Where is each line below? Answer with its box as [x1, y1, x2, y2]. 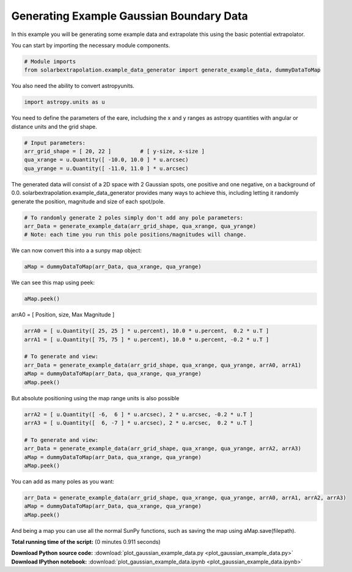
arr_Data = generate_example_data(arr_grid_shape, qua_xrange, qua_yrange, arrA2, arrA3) [24, 445, 302, 452]
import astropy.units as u [24, 98, 105, 106]
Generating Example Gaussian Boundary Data [11, 9, 249, 23]
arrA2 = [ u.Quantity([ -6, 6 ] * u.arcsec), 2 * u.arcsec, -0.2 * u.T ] [24, 411, 254, 418]
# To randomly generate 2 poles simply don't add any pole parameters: [24, 214, 244, 221]
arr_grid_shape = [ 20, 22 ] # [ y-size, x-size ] [24, 148, 205, 155]
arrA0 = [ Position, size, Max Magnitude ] [11, 311, 115, 318]
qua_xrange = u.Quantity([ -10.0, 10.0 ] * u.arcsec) [24, 156, 189, 163]
